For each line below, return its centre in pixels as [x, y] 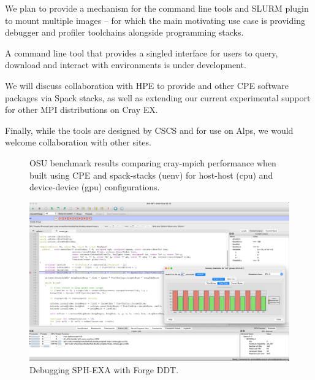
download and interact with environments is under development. [126, 65]
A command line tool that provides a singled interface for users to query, [142, 52]
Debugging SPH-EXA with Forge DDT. [104, 369]
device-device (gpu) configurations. [95, 187]
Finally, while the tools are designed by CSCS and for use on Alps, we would [149, 130]
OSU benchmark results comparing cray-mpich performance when [153, 162]
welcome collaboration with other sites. [78, 142]
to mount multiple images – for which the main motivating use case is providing [155, 20]
